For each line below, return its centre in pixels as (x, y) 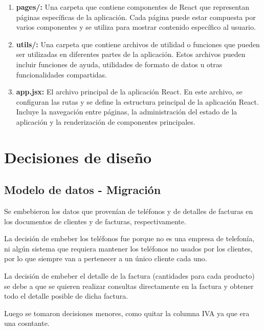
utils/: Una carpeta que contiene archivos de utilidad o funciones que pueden (138, 44)
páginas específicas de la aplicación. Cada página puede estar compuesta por (136, 17)
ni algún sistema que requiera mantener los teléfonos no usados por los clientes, (128, 248)
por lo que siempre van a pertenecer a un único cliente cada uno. (106, 258)
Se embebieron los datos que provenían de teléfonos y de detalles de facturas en (129, 211)
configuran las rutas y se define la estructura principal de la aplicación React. (137, 101)
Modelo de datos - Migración (83, 190)
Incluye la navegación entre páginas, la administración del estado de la (127, 112)
